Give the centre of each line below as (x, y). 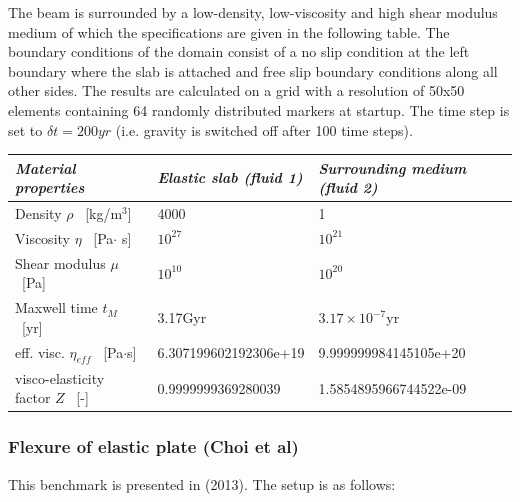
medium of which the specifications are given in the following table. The (229, 31)
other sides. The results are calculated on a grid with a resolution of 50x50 (236, 90)
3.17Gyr (182, 317)
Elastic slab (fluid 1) (230, 177)
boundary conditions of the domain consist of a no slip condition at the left (239, 51)
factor (33, 397)
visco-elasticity (60, 377)
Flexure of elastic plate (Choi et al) (153, 446)
